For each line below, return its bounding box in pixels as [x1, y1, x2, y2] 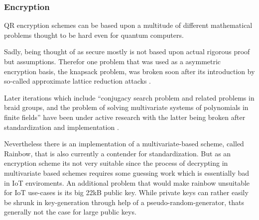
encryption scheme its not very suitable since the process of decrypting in [4, 158, 228, 168]
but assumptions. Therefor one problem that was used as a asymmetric [4, 56, 221, 66]
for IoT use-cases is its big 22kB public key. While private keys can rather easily [4, 187, 249, 198]
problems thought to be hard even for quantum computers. [4, 29, 184, 40]
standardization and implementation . [4, 121, 119, 132]
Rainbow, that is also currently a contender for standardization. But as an [4, 148, 231, 158]
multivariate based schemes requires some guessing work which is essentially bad [4, 167, 250, 178]
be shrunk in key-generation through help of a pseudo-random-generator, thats [4, 197, 244, 207]
